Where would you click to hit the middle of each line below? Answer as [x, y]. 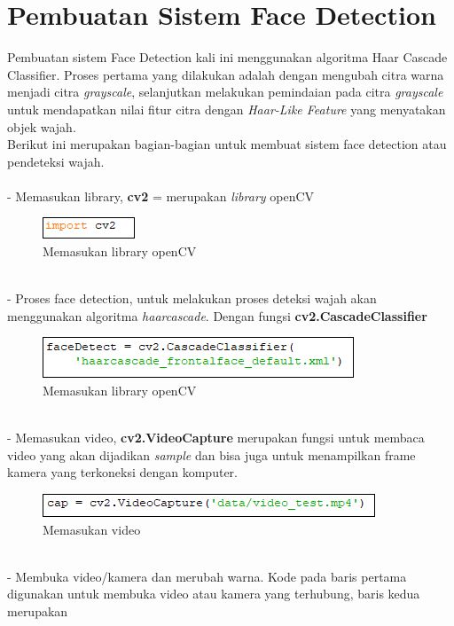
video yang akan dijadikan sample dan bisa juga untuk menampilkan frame [211, 454]
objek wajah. [42, 126]
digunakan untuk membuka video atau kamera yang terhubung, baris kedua [214, 594]
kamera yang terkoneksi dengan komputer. [122, 472]
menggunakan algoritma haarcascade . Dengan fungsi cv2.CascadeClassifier [217, 315]
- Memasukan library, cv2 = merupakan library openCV [161, 196]
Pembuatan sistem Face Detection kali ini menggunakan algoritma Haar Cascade [227, 57]
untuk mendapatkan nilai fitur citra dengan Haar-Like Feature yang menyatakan [227, 109]
